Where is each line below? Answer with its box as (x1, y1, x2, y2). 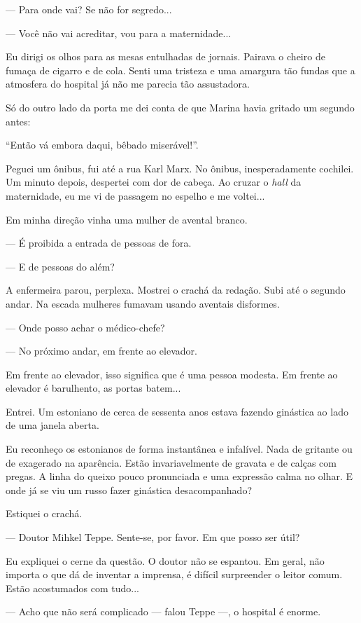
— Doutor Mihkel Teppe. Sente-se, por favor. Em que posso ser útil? (6, 530, 300, 545)
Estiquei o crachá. (6, 506, 83, 521)
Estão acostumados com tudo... (6, 580, 139, 595)
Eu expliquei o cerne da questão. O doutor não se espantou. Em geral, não (6, 553, 325, 568)
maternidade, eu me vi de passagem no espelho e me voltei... (6, 188, 265, 203)
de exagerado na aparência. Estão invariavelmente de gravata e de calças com (6, 455, 337, 470)
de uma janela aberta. (6, 418, 99, 432)
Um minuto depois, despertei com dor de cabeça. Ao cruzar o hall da (6, 174, 302, 189)
